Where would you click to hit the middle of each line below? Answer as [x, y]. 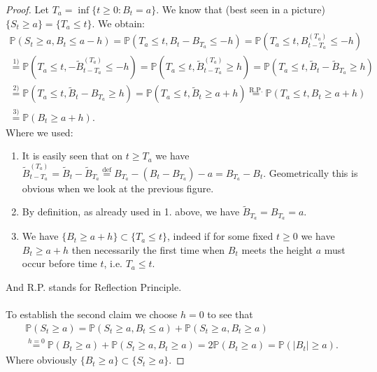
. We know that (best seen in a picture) [241, 9]
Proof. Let [27, 9]
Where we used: [40, 132]
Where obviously [42, 360]
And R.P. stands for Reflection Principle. [94, 287]
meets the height [277, 249]
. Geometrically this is [311, 172]
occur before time [59, 263]
